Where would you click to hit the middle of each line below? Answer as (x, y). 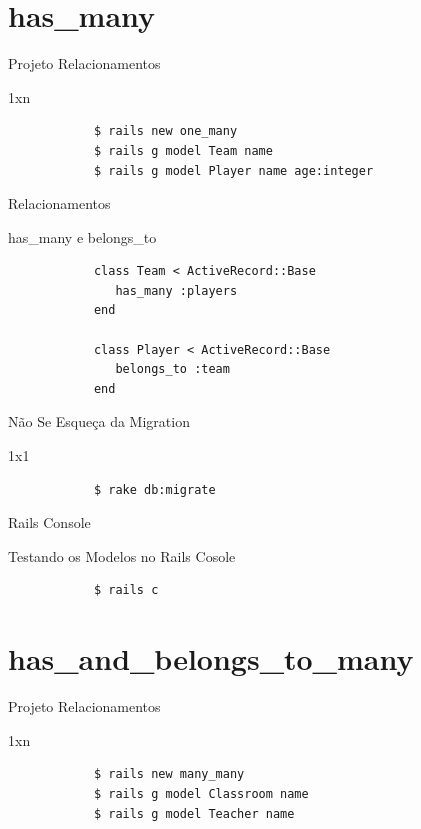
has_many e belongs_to (82, 236)
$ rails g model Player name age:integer (233, 170)
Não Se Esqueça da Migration (99, 421)
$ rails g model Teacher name (194, 813)
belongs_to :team (172, 369)
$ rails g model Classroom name (201, 793)
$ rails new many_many (169, 774)
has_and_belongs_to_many (211, 658)
